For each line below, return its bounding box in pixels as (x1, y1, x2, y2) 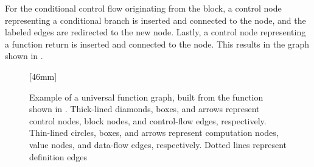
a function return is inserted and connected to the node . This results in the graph (5, 37, 309, 50)
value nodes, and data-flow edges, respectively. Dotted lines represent (29, 138, 287, 151)
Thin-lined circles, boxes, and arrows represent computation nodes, (29, 126, 279, 139)
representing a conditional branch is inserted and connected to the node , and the (5, 13, 306, 26)
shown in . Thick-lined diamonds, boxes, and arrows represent (29, 102, 260, 115)
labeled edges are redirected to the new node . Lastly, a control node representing (5, 26, 306, 38)
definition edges (29, 150, 87, 163)
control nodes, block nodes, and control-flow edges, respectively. (29, 114, 267, 127)
